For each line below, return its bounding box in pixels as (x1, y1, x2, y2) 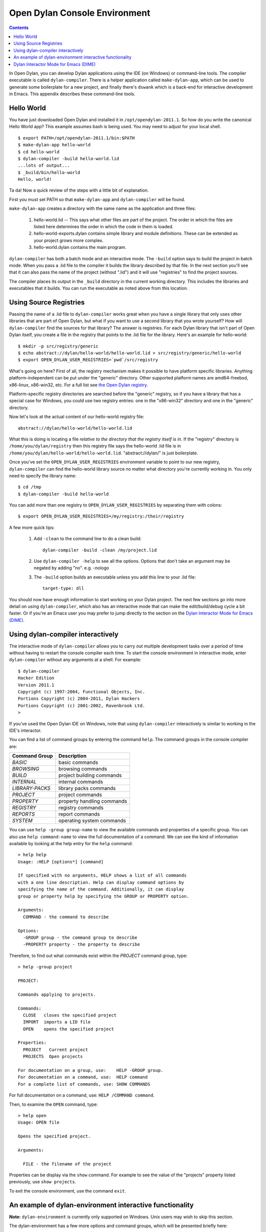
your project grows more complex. (33, 237, 104, 243)
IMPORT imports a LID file (23, 1019, 91, 1025)
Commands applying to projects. (18, 992, 96, 997)
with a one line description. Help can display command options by (18, 880, 184, 885)
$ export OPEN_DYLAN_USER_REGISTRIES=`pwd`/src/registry (18, 357, 159, 363)
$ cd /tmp (18, 484, 41, 490)
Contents (9, 25, 29, 31)
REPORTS (12, 811, 35, 818)
